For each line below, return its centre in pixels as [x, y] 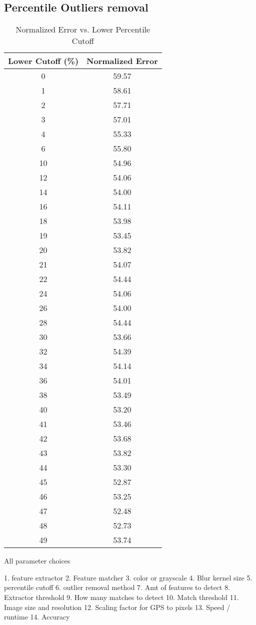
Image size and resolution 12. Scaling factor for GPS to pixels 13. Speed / [117, 607]
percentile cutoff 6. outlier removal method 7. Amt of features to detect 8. [117, 587]
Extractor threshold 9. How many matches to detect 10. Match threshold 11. [121, 597]
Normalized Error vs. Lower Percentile [83, 29]
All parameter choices [37, 561]
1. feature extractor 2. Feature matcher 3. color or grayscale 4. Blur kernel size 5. [128, 577]
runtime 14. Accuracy [37, 617]
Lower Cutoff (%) [43, 61]
